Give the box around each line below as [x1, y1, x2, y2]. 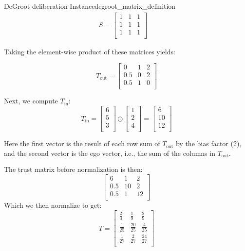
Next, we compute [4, 96, 58, 106]
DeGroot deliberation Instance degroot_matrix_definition [4, 1, 176, 11]
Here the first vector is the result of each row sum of [4, 138, 160, 149]
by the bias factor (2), [175, 138, 242, 149]
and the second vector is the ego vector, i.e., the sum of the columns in [4, 148, 215, 158]
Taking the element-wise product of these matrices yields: [4, 46, 175, 56]
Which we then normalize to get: [4, 200, 102, 210]
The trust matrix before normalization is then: [4, 164, 143, 174]
